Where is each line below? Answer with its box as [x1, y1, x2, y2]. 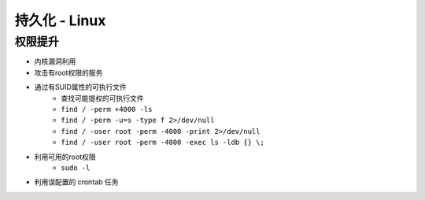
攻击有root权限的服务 [34, 68, 103, 77]
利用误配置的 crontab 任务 [34, 177, 119, 187]
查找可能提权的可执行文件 [61, 93, 144, 102]
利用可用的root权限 [34, 152, 96, 161]
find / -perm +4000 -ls [61, 105, 153, 113]
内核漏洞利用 [34, 57, 76, 66]
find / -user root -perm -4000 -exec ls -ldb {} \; [61, 138, 265, 147]
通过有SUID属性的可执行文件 [34, 83, 128, 92]
